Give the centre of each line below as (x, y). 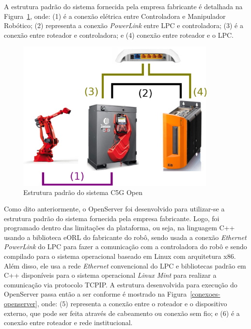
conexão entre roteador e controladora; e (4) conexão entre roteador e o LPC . (119, 35)
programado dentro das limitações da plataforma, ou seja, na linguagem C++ (119, 228)
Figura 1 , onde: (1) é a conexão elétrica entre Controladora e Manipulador (115, 16)
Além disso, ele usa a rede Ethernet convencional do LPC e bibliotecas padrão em (125, 265)
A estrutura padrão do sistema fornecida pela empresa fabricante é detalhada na (123, 6)
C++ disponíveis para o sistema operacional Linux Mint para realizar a (110, 275)
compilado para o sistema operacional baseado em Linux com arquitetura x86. (120, 256)
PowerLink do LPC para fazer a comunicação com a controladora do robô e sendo (125, 247)
